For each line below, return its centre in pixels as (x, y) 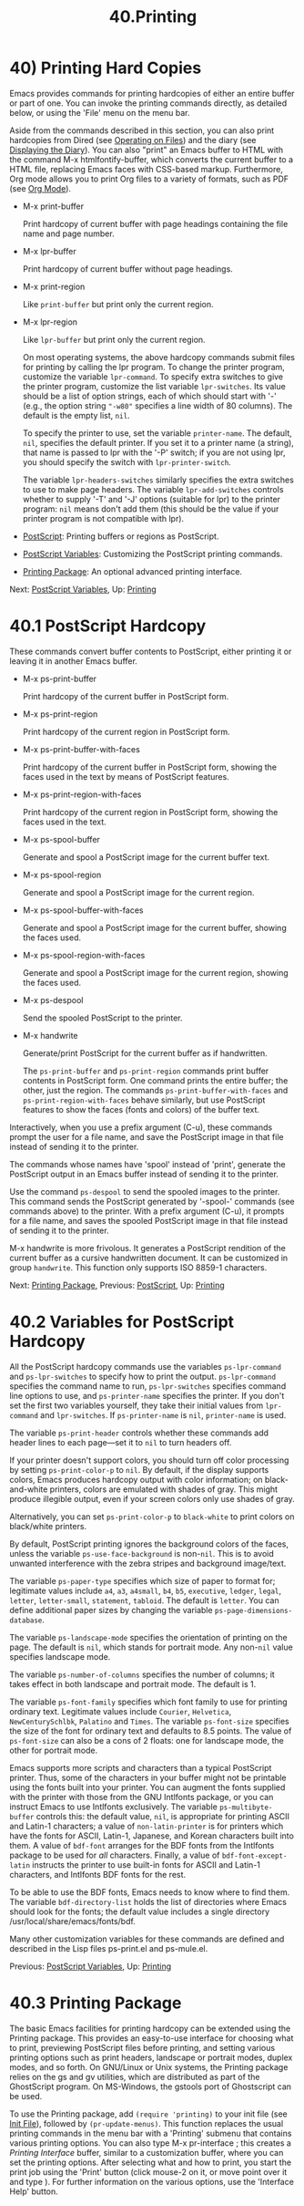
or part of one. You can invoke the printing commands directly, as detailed (148, 103)
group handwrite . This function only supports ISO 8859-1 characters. (138, 1267)
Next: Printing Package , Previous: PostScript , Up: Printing (117, 1285)
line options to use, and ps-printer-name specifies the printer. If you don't (147, 1395)
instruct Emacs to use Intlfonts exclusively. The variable (114, 1807)
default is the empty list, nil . (76, 415)
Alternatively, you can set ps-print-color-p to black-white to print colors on (152, 1517)
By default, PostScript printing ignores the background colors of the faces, (149, 1544)
